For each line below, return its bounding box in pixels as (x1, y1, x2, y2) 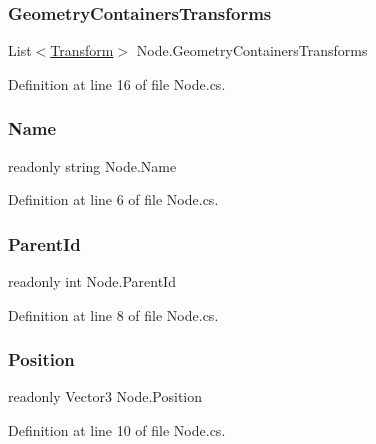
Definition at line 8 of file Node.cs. (8, 304, 219, 325)
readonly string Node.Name (8, 155, 177, 176)
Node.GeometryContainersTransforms (136, 40, 368, 61)
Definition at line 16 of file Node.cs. (8, 73, 226, 94)
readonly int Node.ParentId (8, 271, 176, 292)
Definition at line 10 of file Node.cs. (8, 420, 226, 441)
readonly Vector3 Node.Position (8, 386, 203, 407)
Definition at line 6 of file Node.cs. (8, 189, 219, 210)
